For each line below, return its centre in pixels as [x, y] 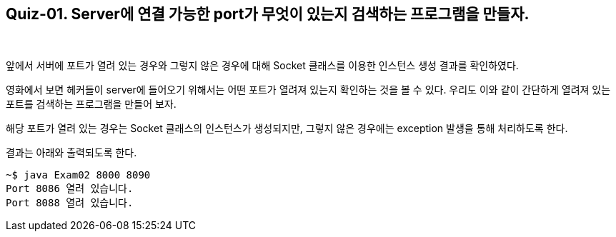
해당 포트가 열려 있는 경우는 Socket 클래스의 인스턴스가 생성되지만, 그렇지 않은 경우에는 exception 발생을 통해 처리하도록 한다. [287, 128]
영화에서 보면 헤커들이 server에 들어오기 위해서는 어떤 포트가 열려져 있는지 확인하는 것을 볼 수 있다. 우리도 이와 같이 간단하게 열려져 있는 [308, 90]
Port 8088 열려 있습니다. [70, 203]
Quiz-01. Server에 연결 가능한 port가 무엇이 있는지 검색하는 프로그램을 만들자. [268, 14]
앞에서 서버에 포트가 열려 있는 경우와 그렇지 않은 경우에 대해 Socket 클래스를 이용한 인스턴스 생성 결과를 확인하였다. [262, 66]
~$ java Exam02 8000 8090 [78, 175]
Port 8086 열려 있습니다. [70, 189]
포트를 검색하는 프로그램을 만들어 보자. [91, 104]
